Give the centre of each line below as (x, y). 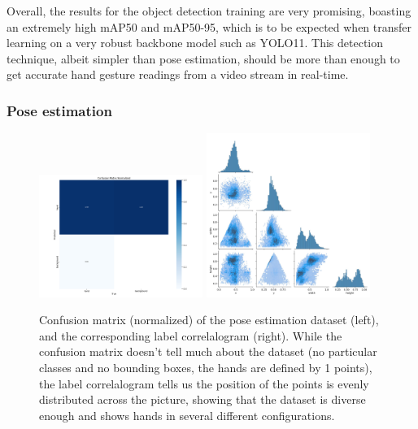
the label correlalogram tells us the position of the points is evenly (204, 383)
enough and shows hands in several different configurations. (187, 415)
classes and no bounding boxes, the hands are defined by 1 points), (206, 367)
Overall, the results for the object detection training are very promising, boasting (209, 11)
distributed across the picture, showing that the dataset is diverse (202, 399)
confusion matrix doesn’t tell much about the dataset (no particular (208, 351)
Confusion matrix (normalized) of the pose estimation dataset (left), (209, 320)
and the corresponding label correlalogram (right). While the (191, 335)
